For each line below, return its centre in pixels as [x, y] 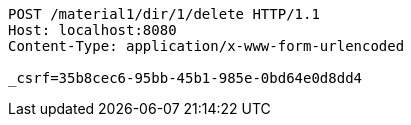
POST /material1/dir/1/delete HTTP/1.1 [164, 14]
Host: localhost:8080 [92, 30]
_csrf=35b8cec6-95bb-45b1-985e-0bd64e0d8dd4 [185, 78]
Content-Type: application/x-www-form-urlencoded [206, 46]
